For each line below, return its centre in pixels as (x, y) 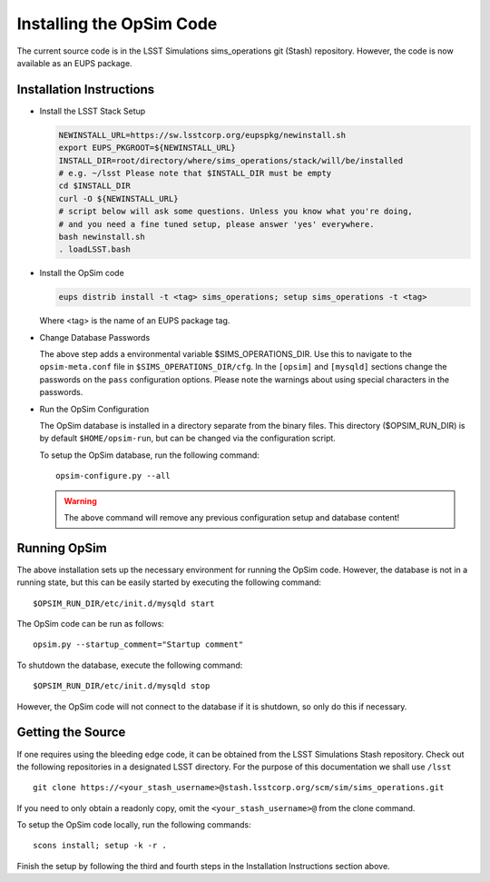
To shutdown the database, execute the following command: (130, 665)
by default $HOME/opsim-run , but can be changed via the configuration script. (187, 438)
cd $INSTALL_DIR (95, 186)
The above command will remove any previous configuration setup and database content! (232, 517)
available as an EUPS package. (74, 63)
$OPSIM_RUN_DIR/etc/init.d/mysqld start (124, 603)
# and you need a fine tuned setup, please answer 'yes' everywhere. (216, 224)
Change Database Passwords (95, 337)
